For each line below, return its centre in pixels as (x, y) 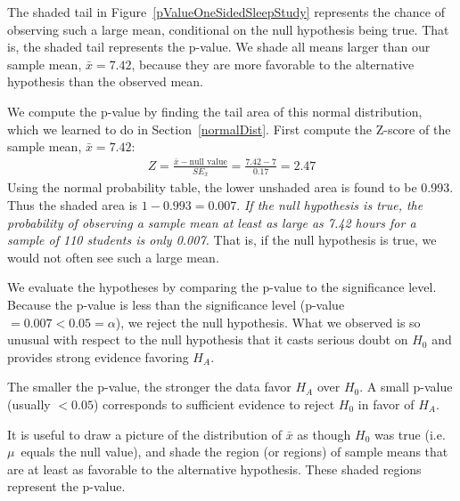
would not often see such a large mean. (113, 257)
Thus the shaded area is (73, 205)
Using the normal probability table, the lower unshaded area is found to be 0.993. (230, 187)
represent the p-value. (66, 486)
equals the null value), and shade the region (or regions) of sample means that (234, 452)
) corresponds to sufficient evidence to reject (214, 404)
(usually (29, 404)
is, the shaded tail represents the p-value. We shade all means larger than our (219, 47)
